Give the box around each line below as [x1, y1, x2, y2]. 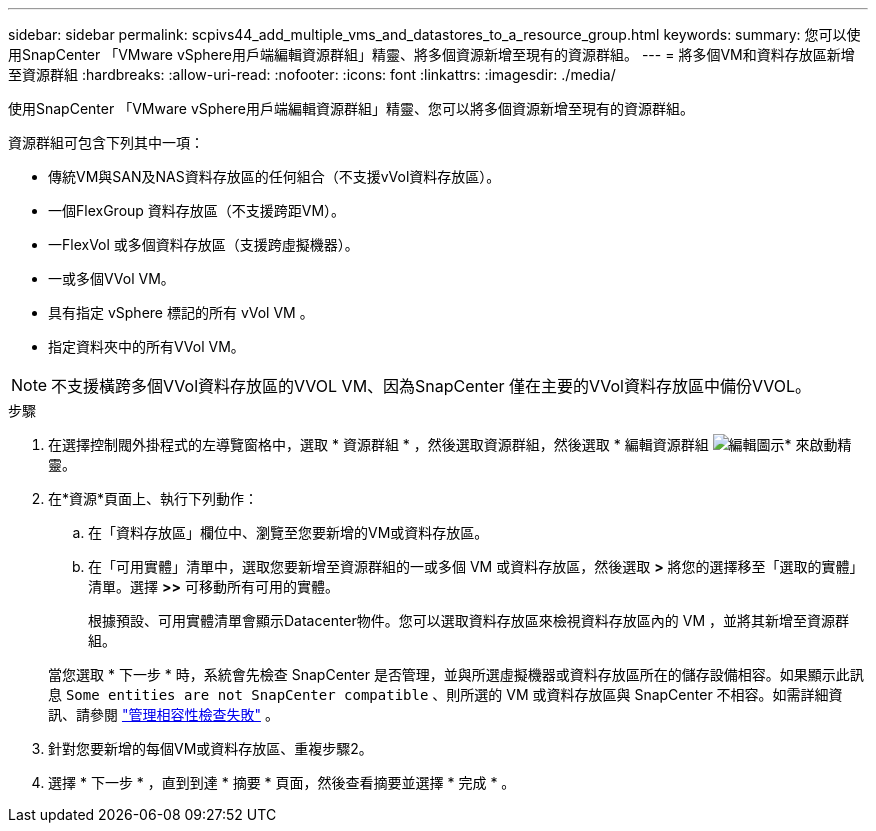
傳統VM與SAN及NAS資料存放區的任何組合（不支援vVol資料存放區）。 [48, 168, 501, 185]
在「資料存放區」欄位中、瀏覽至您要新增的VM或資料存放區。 [88, 524, 489, 541]
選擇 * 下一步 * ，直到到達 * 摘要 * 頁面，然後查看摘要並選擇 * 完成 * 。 [48, 774, 516, 791]
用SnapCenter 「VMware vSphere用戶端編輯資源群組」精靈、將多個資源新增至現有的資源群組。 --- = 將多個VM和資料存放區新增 [8, 46, 855, 63]
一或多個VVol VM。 [48, 270, 175, 287]
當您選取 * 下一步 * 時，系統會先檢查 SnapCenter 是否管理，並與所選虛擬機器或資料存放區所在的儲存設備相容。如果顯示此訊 [48, 666, 864, 683]
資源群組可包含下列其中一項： [8, 134, 204, 151]
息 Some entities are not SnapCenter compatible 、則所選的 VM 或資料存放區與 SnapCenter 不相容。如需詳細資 [48, 686, 843, 703]
